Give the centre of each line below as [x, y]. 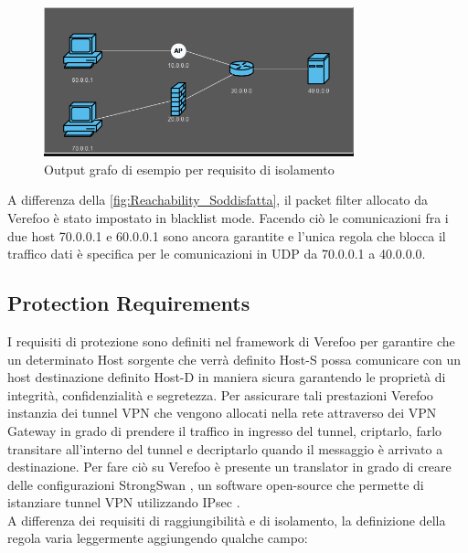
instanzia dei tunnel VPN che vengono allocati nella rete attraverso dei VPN [222, 413]
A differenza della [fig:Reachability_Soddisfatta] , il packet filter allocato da [218, 200]
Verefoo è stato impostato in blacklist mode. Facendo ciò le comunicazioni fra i [228, 217]
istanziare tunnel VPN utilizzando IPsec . [124, 502]
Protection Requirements [129, 303]
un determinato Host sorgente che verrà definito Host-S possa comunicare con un [234, 359]
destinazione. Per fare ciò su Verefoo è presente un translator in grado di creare [229, 467]
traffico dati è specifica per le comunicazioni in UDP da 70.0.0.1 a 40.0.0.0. [217, 254]
